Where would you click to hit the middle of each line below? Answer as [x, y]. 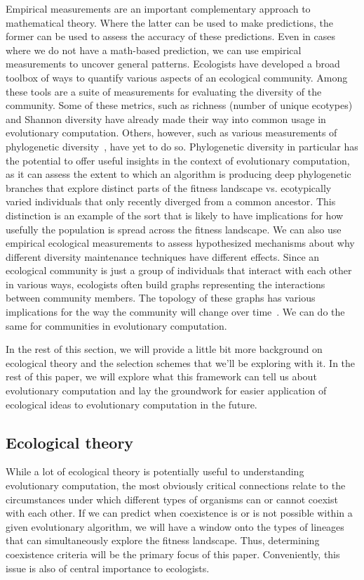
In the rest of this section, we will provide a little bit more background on [164, 349]
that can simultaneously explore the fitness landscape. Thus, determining [163, 540]
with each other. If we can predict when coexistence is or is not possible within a [179, 513]
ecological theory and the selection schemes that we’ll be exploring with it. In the [181, 362]
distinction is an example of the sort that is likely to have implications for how [175, 215]
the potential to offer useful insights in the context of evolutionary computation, [178, 160]
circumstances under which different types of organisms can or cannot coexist [172, 499]
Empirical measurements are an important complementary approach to [158, 8]
